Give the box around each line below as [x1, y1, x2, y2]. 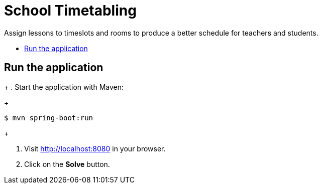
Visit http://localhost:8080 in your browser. [24, 144, 166, 153]
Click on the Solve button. [24, 159, 110, 168]
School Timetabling [4, 2, 137, 19]
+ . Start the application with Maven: [4, 82, 124, 91]
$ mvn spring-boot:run [4, 113, 93, 122]
